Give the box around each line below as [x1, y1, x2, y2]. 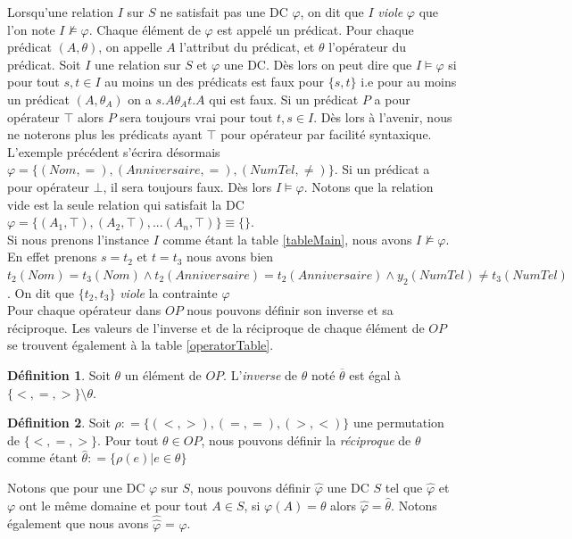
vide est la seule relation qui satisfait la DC [7, 195, 245, 213]
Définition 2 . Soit [7, 413, 111, 432]
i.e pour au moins [361, 72, 457, 91]
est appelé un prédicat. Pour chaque [217, 20, 414, 38]
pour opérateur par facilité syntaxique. [220, 125, 432, 144]
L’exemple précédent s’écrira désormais [7, 142, 220, 161]
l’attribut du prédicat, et [179, 37, 315, 56]
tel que [385, 478, 423, 497]
